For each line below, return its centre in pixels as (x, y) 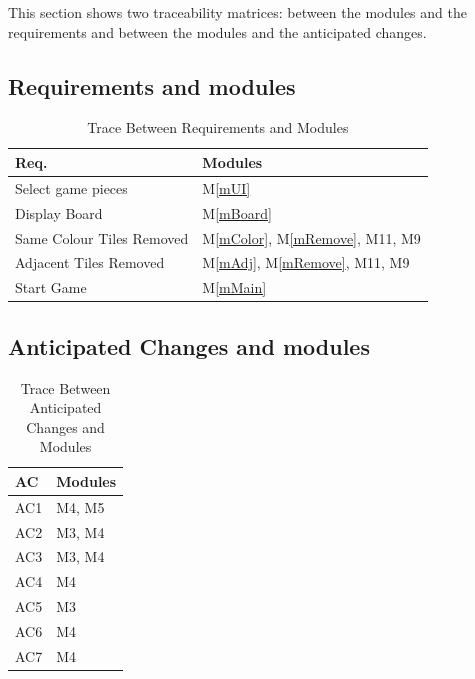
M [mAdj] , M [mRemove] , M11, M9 (306, 262)
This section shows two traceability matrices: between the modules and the (237, 12)
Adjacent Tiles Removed (90, 262)
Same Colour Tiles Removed (102, 237)
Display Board (59, 212)
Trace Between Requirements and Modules (218, 127)
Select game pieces (71, 187)
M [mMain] (234, 287)
